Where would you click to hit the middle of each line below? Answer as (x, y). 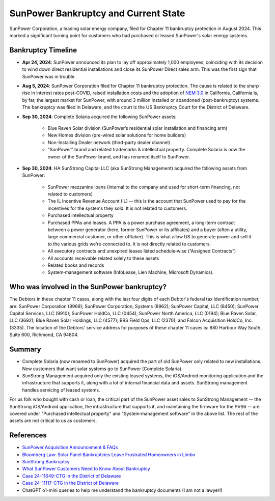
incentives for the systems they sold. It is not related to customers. (117, 208)
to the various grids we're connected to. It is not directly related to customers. (129, 244)
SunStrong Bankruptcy (46, 461)
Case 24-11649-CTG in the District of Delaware (72, 476)
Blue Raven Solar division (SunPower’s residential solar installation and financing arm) (137, 128)
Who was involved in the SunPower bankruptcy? (88, 287)
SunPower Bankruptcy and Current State (97, 13)
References (28, 435)
